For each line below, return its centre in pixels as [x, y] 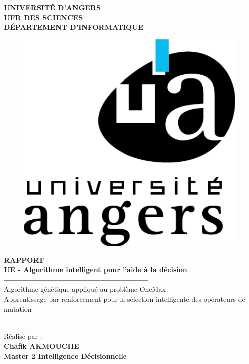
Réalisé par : [23, 336]
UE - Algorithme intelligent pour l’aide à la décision [96, 270]
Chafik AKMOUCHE [42, 346]
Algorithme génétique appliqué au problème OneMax [85, 289]
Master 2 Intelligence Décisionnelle [65, 355]
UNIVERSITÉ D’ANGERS [52, 7]
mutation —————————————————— [91, 308]
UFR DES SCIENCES [44, 17]
